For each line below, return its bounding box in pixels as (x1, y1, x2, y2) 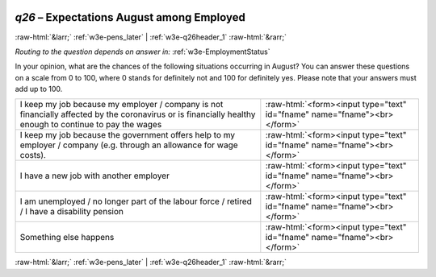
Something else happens (19, 232, 115, 243)
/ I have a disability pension (19, 206, 124, 217)
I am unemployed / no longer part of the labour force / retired (19, 196, 252, 207)
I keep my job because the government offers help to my (19, 130, 236, 141)
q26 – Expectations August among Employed (15, 10, 246, 24)
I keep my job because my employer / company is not (19, 99, 224, 110)
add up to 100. (15, 85, 63, 94)
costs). (19, 150, 46, 161)
